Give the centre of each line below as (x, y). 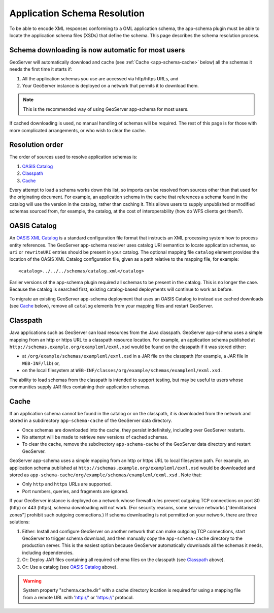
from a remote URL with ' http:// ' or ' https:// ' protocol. (78, 597)
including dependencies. (48, 553)
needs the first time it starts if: (41, 69)
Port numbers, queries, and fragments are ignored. (75, 491)
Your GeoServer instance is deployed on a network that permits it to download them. (110, 86)
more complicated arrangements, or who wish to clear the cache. (78, 130)
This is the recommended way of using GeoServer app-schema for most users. (106, 109)
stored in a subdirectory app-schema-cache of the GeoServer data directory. (91, 421)
